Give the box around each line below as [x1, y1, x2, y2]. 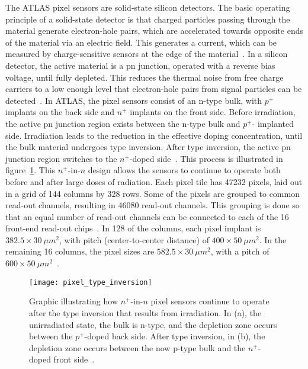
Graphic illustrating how [29, 295, 118, 307]
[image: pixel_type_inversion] [29, 278, 152, 287]
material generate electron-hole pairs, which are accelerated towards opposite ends [5, 24, 303, 37]
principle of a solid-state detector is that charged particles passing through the [5, 12, 290, 25]
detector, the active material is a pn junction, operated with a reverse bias [5, 59, 275, 71]
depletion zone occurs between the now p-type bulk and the [29, 341, 246, 354]
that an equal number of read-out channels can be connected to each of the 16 [5, 210, 289, 222]
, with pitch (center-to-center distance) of [59, 233, 209, 246]
